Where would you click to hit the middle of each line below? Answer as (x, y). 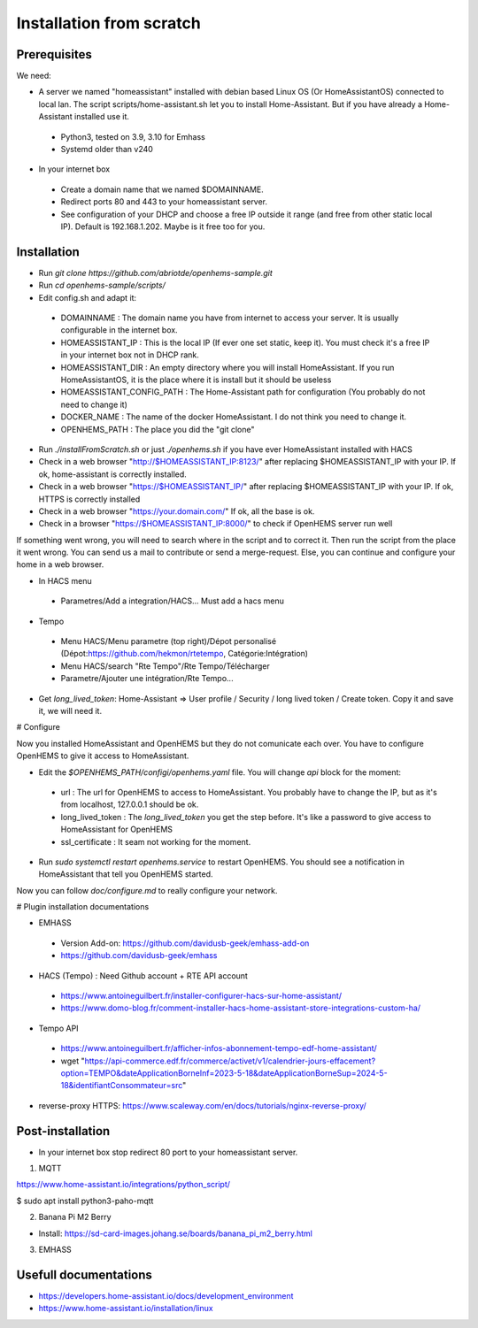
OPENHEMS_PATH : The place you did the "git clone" (158, 429)
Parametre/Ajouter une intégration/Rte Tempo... (147, 679)
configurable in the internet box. (119, 330)
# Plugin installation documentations (83, 907)
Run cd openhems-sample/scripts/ (102, 285)
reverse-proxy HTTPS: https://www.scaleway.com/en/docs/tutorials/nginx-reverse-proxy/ (202, 1105)
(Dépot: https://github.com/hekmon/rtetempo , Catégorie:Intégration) (185, 654)
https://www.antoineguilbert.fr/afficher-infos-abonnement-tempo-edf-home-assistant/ (219, 1048)
